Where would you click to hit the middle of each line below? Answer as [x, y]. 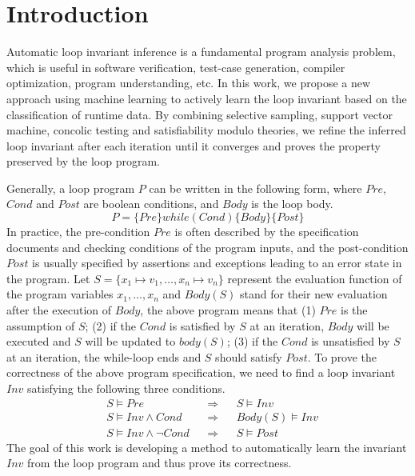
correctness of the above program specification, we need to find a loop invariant [201, 372]
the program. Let [48, 278]
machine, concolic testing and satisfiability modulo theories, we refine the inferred [206, 130]
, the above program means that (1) [228, 310]
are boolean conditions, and [151, 204]
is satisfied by [202, 325]
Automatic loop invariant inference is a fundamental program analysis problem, [201, 52]
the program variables [60, 294]
